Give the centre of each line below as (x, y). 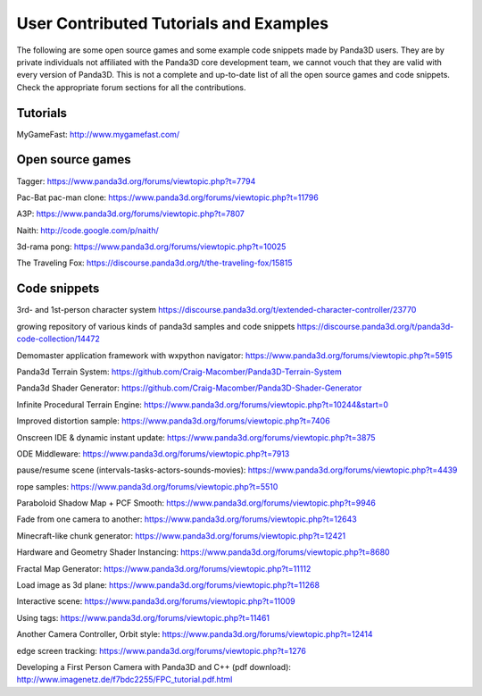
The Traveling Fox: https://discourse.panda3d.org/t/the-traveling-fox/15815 (154, 263)
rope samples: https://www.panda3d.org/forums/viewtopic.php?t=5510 (147, 486)
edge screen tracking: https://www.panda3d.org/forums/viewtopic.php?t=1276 (162, 650)
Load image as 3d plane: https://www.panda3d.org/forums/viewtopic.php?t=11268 (168, 585)
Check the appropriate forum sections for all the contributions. (131, 87)
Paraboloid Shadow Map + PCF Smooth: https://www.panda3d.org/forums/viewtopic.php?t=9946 (196, 503)
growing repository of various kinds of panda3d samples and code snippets (156, 326)
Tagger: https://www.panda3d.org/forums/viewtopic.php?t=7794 (136, 181)
